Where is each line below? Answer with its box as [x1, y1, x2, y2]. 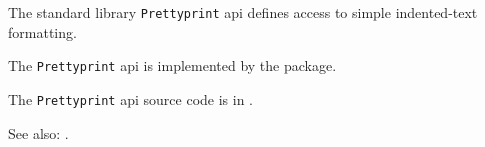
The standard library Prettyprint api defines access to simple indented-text [8, 2, 478, 22]
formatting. [8, 21, 77, 42]
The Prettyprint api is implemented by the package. [8, 55, 337, 76]
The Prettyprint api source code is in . [8, 88, 253, 109]
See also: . [8, 122, 69, 143]
